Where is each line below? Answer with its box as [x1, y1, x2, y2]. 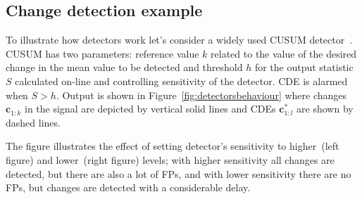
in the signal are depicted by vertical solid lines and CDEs [25, 101, 276, 116]
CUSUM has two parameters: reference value [6, 46, 199, 60]
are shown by [297, 101, 354, 116]
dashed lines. [6, 115, 61, 129]
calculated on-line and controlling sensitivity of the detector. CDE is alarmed [15, 73, 348, 88]
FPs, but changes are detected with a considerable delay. [6, 180, 251, 195]
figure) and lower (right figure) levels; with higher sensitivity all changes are [6, 152, 335, 167]
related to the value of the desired [211, 46, 357, 60]
